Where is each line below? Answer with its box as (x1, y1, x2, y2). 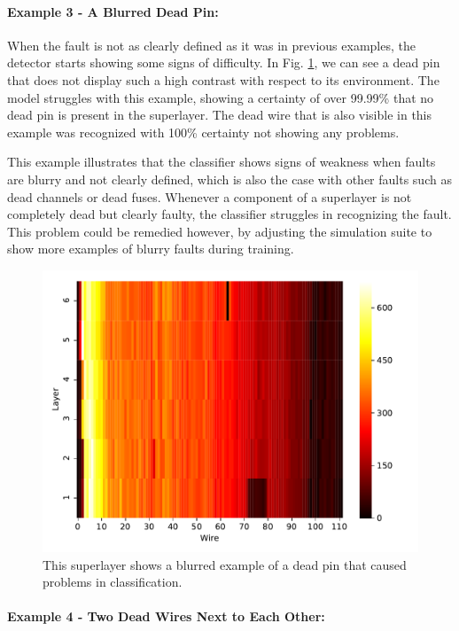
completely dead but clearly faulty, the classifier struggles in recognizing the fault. (7, 205, 452, 223)
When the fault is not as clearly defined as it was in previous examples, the (7, 35, 416, 54)
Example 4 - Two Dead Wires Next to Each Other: (7, 607, 325, 626)
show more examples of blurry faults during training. (7, 239, 294, 258)
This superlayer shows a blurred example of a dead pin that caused (43, 555, 407, 573)
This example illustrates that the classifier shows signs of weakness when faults (7, 152, 436, 171)
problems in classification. (43, 573, 183, 591)
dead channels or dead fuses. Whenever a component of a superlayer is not (7, 187, 412, 206)
